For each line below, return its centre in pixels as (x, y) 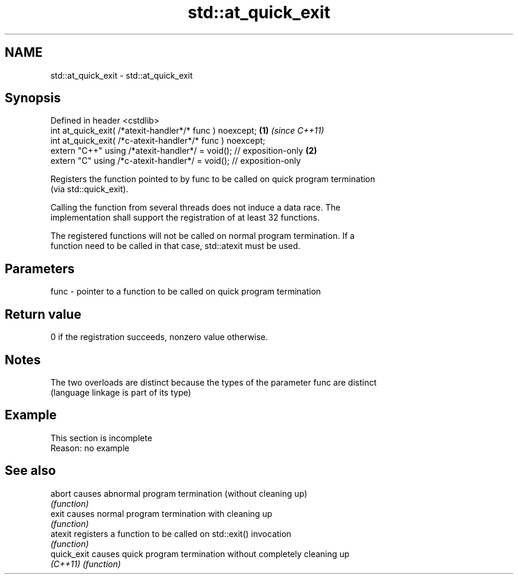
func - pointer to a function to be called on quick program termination (186, 292)
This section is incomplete (101, 438)
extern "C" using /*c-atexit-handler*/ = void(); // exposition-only (176, 161)
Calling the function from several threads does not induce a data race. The (195, 208)
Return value (43, 314)
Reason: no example (90, 448)
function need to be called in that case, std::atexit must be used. (175, 246)
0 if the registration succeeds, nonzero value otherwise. (159, 337)
